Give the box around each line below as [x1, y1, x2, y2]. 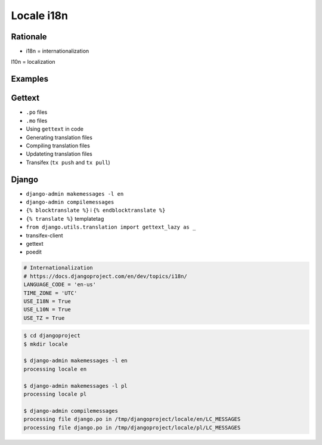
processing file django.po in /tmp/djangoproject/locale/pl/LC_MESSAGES [23, 424, 241, 431]
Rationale [11, 32, 47, 42]
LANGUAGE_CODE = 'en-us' [23, 281, 97, 288]
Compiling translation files [26, 142, 91, 149]
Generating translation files [26, 134, 92, 141]
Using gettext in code [26, 125, 83, 132]
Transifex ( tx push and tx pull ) [26, 159, 110, 166]
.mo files [26, 117, 48, 124]
